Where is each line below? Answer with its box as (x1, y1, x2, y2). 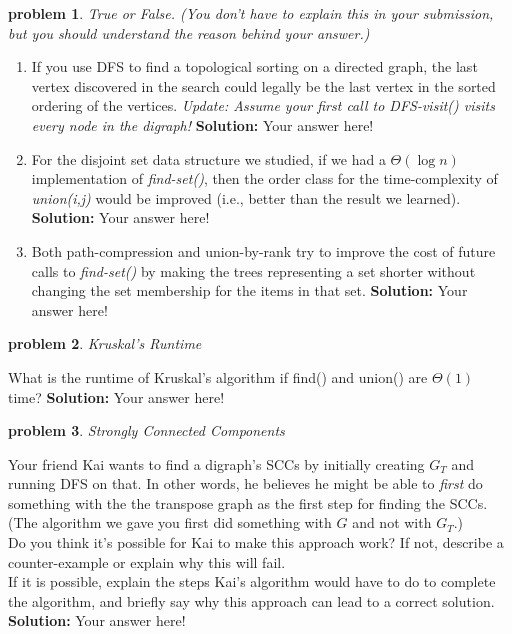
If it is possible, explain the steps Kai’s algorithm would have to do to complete (8, 571, 496, 592)
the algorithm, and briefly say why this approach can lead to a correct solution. (8, 590, 495, 611)
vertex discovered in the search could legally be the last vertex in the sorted (31, 75, 496, 96)
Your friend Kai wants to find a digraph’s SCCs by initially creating (8, 453, 425, 474)
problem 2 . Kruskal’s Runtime (8, 333, 202, 354)
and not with (352, 512, 432, 533)
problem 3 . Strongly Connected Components (8, 420, 285, 441)
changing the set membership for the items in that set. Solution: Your (31, 280, 468, 301)
